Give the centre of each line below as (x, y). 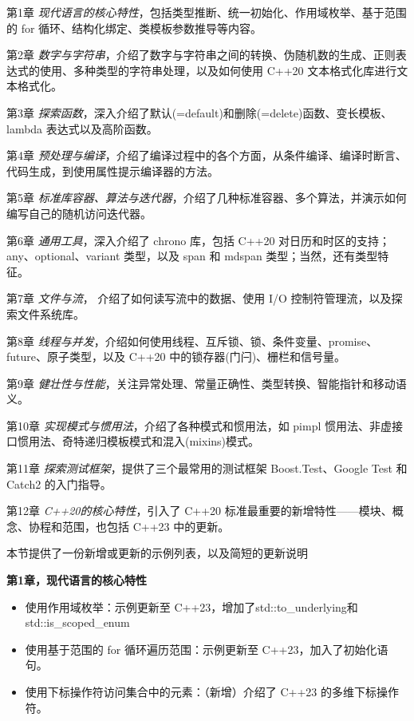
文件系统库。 (51, 313)
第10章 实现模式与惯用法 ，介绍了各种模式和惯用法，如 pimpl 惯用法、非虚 (199, 425)
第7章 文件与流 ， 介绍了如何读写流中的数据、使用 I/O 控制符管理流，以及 (199, 298)
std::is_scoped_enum (77, 622)
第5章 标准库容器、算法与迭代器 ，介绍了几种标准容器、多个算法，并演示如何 (207, 198)
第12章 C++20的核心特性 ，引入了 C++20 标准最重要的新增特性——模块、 (199, 511)
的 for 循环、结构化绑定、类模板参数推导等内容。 (134, 28)
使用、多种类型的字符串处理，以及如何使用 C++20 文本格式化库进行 (218, 70)
